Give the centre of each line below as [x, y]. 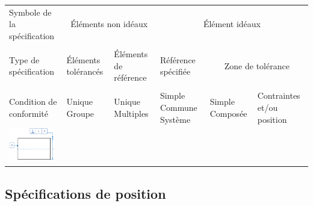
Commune [178, 107]
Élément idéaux [232, 24]
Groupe [80, 113]
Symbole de [30, 12]
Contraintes [279, 95]
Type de [24, 59]
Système [175, 119]
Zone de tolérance [257, 65]
